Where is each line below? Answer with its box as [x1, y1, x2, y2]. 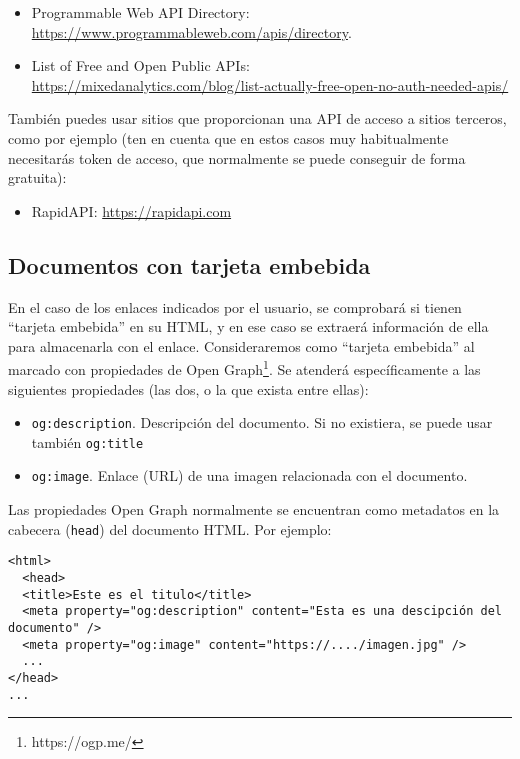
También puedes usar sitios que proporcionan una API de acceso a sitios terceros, [8, 108, 507, 129]
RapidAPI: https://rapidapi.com [31, 200, 232, 221]
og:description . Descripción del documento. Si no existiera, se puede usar [31, 412, 493, 433]
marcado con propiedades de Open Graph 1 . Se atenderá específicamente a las [8, 356, 481, 379]
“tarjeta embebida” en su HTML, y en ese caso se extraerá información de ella [8, 316, 489, 337]
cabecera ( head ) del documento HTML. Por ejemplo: [8, 518, 332, 539]
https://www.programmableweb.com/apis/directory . [31, 21, 352, 42]
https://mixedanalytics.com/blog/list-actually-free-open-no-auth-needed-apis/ [31, 74, 509, 95]
